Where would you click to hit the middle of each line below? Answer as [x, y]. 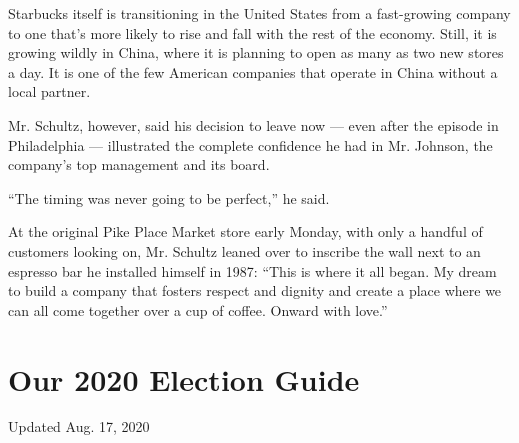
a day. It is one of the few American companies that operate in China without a [253, 71]
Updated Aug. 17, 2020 [79, 426]
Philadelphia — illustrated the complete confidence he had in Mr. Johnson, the [250, 144]
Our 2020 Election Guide [184, 378]
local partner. [49, 91]
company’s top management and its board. [139, 164]
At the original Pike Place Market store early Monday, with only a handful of [245, 231]
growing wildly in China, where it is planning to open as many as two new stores [256, 52]
